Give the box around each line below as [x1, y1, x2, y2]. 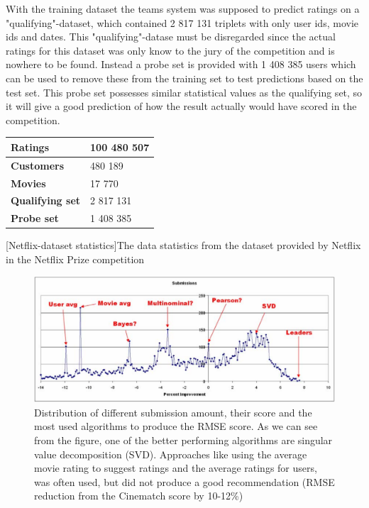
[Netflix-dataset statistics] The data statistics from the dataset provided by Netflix [6, 238, 361, 253]
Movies [11, 175, 46, 190]
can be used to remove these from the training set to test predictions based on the [6, 70, 363, 85]
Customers [11, 158, 65, 172]
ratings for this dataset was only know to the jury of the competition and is [6, 43, 335, 57]
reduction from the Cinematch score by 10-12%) [34, 488, 243, 503]
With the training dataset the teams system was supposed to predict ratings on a [6, 1, 360, 16]
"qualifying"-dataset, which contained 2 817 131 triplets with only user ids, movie [6, 15, 358, 30]
